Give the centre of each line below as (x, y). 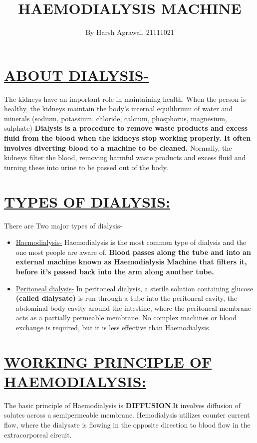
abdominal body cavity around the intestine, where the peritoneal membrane (133, 308)
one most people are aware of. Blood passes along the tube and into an (133, 252)
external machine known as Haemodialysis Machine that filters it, (131, 262)
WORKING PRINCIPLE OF (108, 361)
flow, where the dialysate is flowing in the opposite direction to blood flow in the (127, 424)
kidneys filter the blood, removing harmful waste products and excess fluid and (125, 157)
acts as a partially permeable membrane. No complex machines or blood (126, 318)
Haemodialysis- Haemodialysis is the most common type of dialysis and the (131, 242)
